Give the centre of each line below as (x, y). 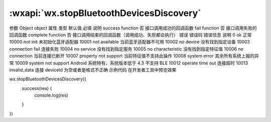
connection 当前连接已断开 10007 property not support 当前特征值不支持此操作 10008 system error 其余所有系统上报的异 (134, 56)
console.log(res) (51, 95)
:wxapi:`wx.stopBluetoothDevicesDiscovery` (105, 13)
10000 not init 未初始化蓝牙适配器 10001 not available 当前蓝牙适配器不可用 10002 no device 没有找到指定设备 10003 (130, 42)
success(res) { (37, 88)
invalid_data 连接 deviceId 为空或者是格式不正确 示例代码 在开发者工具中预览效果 (93, 69)
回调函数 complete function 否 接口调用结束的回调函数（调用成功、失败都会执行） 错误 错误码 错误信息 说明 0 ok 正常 (130, 34)
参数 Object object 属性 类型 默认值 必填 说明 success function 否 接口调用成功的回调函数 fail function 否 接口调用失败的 (133, 28)
